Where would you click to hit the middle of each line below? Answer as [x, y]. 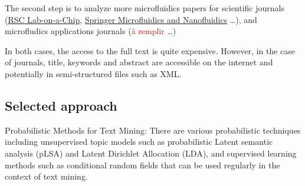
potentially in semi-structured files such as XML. [93, 73]
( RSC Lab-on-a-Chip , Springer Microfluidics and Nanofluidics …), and [131, 19]
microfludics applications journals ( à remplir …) [91, 31]
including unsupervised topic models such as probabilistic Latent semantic [139, 142]
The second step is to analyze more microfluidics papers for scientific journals [145, 8]
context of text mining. [46, 176]
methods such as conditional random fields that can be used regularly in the [142, 165]
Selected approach [61, 105]
